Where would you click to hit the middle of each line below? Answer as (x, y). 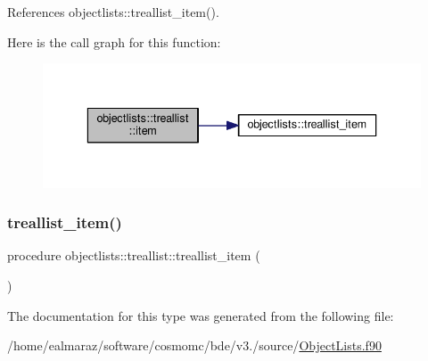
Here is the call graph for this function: (114, 41)
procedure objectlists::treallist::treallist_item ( (134, 255)
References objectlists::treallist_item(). (113, 12)
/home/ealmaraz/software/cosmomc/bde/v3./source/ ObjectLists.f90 (194, 345)
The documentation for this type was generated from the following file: (201, 315)
